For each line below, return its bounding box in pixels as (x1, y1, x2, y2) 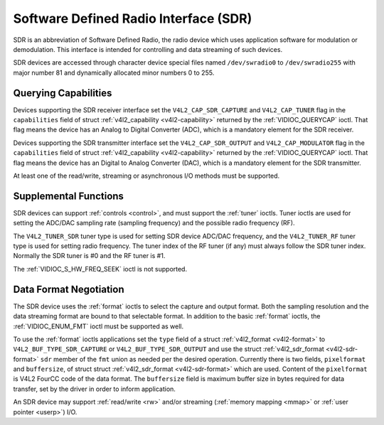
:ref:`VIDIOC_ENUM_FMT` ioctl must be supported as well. (13, 322, 184, 330)
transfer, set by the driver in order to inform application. (13, 384, 176, 393)
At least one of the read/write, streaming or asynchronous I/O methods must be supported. (13, 171, 280, 180)
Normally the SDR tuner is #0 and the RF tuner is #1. (13, 252, 166, 260)
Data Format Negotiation (13, 283, 124, 295)
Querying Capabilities (13, 87, 112, 99)
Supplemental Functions (13, 190, 124, 202)
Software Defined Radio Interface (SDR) (13, 11, 252, 26)
